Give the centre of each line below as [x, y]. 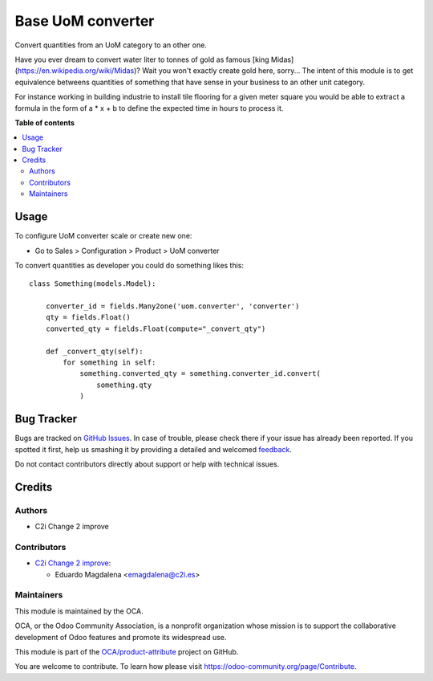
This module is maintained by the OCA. [79, 611]
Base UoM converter [85, 21]
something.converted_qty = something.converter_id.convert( [200, 374]
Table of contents [45, 122]
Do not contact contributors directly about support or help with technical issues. [147, 464]
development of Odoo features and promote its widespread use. [121, 637]
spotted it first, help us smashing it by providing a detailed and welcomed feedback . [154, 449]
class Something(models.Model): [93, 284]
